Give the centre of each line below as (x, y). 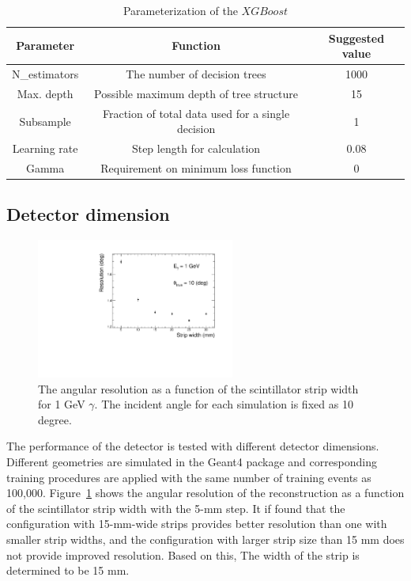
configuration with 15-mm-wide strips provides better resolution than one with (197, 524)
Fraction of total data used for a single (196, 113)
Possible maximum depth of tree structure (196, 93)
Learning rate (45, 148)
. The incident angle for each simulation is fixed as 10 (224, 404)
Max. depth (45, 93)
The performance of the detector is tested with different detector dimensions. (193, 446)
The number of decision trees (196, 74)
